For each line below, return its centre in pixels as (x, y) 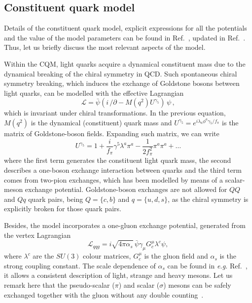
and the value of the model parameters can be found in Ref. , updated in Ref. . (125, 37)
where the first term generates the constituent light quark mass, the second (118, 160)
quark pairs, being (56, 199)
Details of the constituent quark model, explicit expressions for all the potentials (126, 28)
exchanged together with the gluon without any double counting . (104, 294)
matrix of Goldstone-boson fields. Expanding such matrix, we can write (112, 133)
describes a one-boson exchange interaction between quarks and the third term (123, 170)
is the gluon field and (176, 256)
